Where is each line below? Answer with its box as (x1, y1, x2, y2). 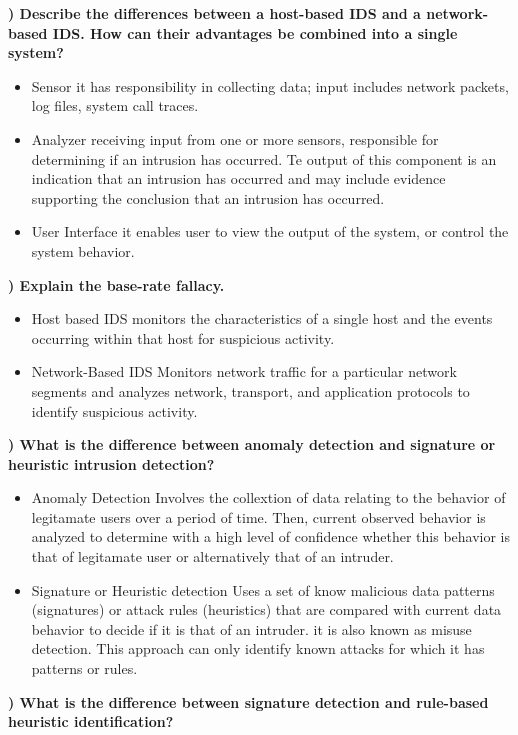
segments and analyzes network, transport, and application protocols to (31, 380, 470, 401)
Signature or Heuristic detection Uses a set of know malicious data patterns (31, 579, 495, 600)
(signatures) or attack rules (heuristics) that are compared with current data (31, 599, 502, 620)
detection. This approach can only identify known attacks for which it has (31, 638, 485, 659)
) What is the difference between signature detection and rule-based (8, 691, 489, 712)
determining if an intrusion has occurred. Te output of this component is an (31, 148, 497, 169)
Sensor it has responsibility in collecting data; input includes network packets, (31, 75, 509, 96)
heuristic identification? (8, 711, 174, 732)
